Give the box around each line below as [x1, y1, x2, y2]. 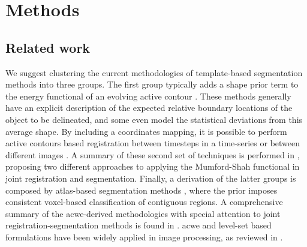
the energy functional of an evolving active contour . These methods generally [5, 89, 291, 102]
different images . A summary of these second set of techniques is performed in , [5, 148, 300, 161]
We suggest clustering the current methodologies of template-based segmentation [5, 66, 303, 79]
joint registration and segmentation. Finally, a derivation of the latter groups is [5, 171, 296, 184]
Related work [5, 38, 91, 56]
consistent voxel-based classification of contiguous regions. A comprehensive [5, 195, 283, 208]
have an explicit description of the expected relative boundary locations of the [5, 101, 293, 114]
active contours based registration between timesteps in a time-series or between [5, 137, 300, 149]
